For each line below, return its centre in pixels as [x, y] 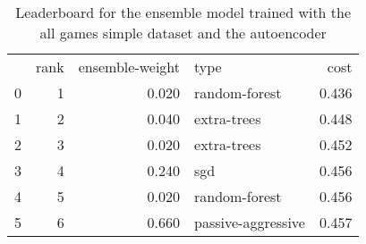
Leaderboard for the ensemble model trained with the [183, 12]
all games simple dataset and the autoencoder [183, 33]
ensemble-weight [129, 67]
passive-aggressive [250, 222]
